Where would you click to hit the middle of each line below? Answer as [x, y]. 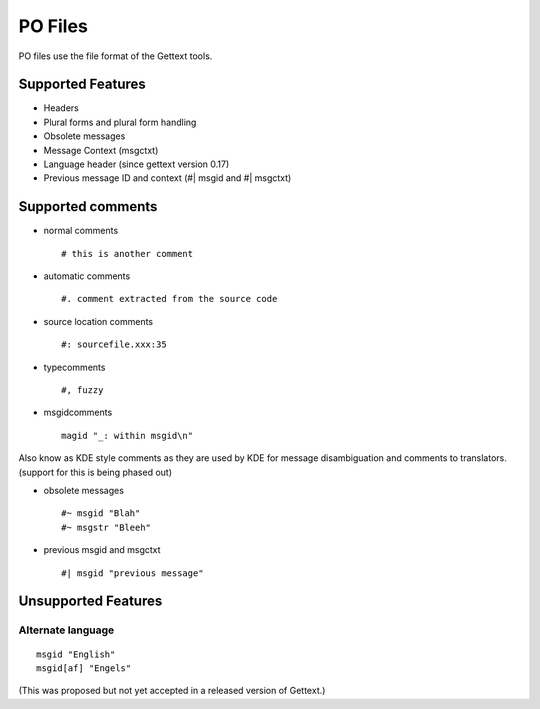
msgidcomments [78, 412]
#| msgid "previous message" [132, 573]
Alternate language [66, 630]
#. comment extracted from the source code [169, 299]
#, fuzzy [82, 390]
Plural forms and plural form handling [120, 122]
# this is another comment [127, 253]
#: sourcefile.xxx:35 [114, 344]
